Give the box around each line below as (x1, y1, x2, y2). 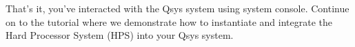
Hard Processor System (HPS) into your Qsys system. (6, 28, 234, 42)
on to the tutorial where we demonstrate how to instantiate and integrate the (6, 14, 332, 29)
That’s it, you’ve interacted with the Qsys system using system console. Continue (6, 1, 349, 15)
